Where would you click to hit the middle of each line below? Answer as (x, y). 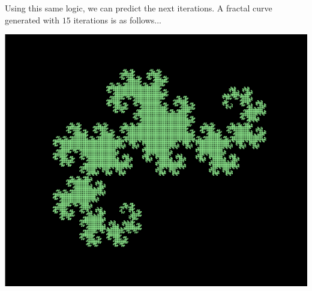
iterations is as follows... (117, 19)
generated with (32, 19)
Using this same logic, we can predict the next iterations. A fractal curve (139, 8)
